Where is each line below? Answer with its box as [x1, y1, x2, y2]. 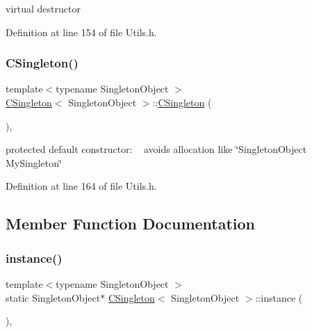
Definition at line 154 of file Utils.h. [6, 24, 157, 39]
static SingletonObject [6, 290, 101, 304]
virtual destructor [6, 1, 81, 15]
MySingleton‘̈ [6, 155, 62, 170]
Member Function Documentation [6, 213, 256, 234]
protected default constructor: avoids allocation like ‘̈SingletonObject [6, 142, 307, 156]
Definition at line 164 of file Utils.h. [6, 179, 157, 193]
